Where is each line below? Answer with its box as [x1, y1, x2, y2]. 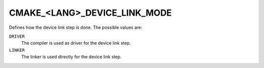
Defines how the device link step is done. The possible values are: [9, 24, 142, 30]
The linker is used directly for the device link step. [21, 54, 122, 60]
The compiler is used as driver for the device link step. [21, 40, 131, 46]
